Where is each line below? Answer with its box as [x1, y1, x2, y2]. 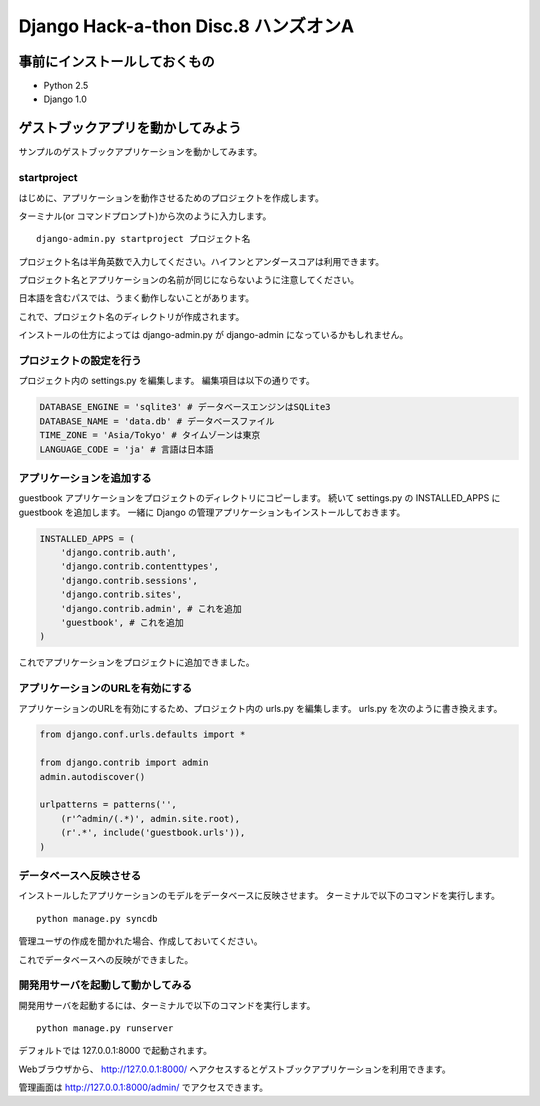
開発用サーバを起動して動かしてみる [18, 978, 192, 992]
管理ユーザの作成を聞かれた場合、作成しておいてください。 [18, 935, 264, 947]
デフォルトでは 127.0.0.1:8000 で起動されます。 [18, 1045, 212, 1057]
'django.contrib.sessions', [60, 575, 199, 586]
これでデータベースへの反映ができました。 [18, 953, 194, 965]
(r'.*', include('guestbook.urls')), [60, 827, 246, 839]
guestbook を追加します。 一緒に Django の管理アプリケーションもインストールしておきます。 [18, 506, 406, 518]
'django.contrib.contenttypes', [60, 561, 220, 572]
